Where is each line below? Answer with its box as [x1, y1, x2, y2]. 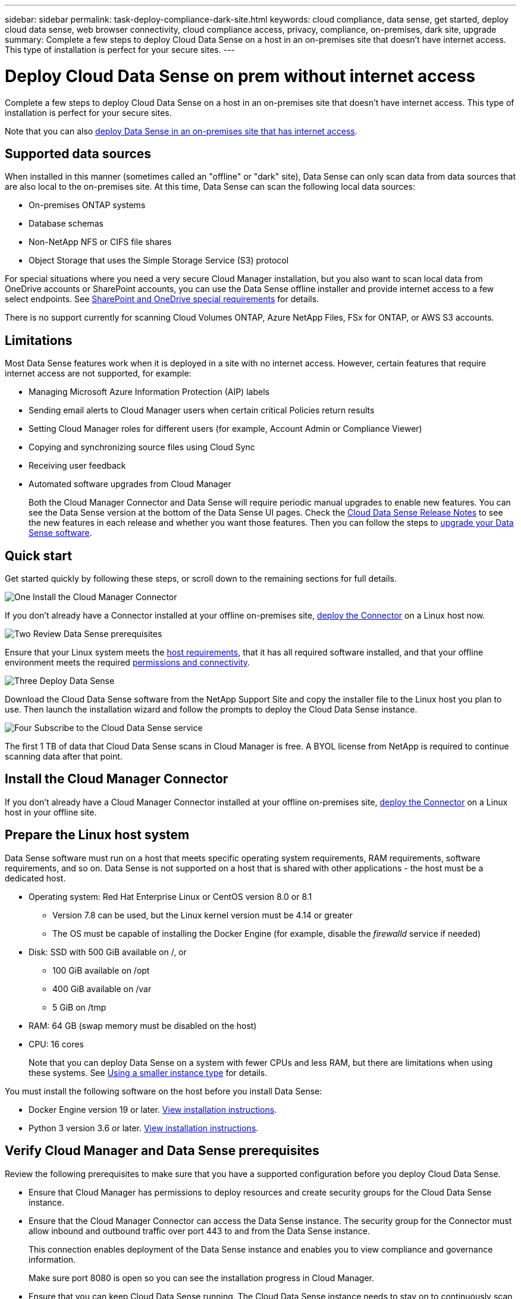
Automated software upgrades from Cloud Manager [29, 479, 231, 490]
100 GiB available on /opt [52, 965, 150, 975]
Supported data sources [5, 146, 152, 161]
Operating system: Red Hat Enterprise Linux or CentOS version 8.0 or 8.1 [29, 891, 312, 902]
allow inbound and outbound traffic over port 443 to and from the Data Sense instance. [29, 1225, 370, 1236]
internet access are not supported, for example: [5, 368, 192, 379]
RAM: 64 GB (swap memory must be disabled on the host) [29, 1020, 257, 1031]
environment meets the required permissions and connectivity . [5, 657, 250, 668]
